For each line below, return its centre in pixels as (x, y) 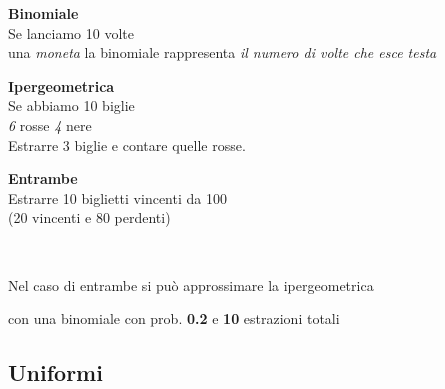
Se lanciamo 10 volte (71, 32)
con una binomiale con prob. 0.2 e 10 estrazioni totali (174, 318)
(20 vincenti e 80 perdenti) (89, 217)
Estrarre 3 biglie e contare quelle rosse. (127, 144)
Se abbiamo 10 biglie (71, 105)
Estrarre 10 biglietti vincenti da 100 (117, 197)
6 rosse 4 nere (50, 124)
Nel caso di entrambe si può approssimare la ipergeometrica (191, 284)
